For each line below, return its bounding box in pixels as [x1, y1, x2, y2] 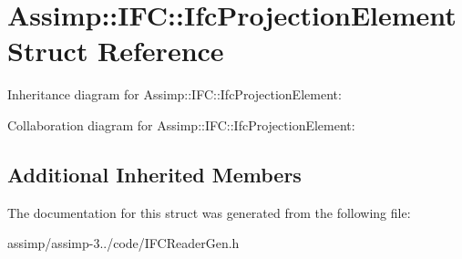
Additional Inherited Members [7, 160, 302, 188]
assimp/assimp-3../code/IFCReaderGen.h [7, 233, 240, 253]
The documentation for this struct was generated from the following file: [7, 202, 411, 222]
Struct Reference [7, 32, 224, 69]
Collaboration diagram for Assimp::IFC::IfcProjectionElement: [7, 115, 355, 134]
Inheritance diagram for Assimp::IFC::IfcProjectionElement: [7, 85, 342, 104]
